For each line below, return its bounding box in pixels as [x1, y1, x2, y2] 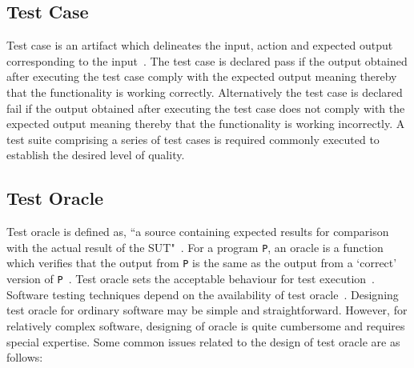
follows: [6, 349, 43, 366]
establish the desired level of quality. [6, 146, 185, 163]
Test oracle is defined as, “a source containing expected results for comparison [6, 223, 389, 240]
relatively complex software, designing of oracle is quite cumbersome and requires [6, 317, 405, 334]
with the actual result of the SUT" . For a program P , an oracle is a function [6, 238, 384, 255]
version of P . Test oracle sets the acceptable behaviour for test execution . [6, 270, 375, 287]
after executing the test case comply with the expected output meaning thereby [6, 68, 397, 85]
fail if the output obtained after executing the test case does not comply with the [6, 99, 405, 116]
